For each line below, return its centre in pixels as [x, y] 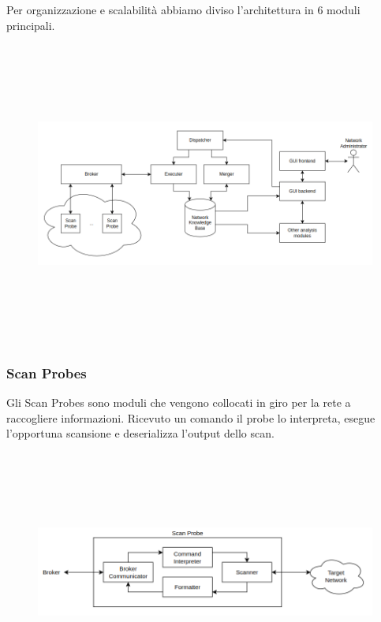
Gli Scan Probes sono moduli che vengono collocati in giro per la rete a [179, 402]
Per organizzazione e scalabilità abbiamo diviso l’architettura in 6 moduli [183, 9]
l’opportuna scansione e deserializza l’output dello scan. [140, 433]
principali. [31, 25]
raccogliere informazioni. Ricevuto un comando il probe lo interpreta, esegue [191, 417]
